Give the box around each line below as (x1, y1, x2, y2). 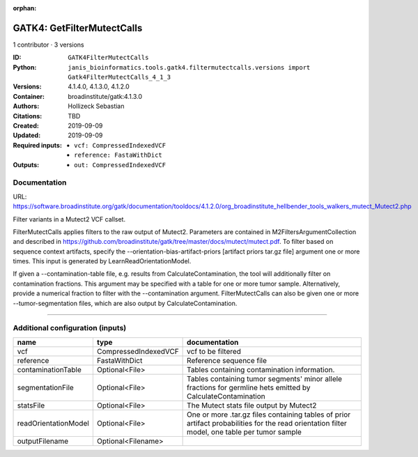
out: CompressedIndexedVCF (74, 161, 167, 169)
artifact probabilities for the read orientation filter (187, 418, 348, 428)
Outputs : (13, 160, 40, 169)
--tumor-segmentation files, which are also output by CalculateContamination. (13, 299, 238, 307)
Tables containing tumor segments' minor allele (187, 373, 343, 383)
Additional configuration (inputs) (13, 323, 127, 333)
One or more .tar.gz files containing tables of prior (187, 410, 351, 419)
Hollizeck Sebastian (68, 102, 125, 111)
